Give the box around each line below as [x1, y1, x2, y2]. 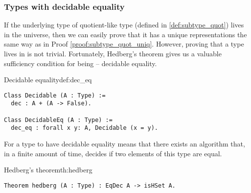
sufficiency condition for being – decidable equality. [4, 58, 157, 68]
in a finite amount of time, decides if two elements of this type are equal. [4, 148, 222, 158]
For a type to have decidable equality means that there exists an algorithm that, [4, 139, 245, 149]
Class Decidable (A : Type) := [4, 92, 106, 99]
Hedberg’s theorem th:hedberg [4, 165, 92, 175]
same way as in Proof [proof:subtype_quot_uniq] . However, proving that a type [4, 39, 244, 49]
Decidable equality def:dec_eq [4, 74, 92, 85]
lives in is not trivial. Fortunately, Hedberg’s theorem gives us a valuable [4, 48, 222, 58]
